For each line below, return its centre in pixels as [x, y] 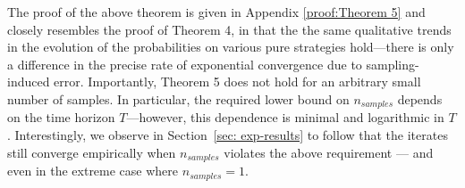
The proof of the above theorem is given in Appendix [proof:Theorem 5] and [216, 12]
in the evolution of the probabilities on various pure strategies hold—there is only [231, 47]
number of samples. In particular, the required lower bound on [178, 98]
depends [420, 98]
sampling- [393, 64]
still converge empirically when [92, 152]
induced [29, 82]
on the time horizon [61, 117]
